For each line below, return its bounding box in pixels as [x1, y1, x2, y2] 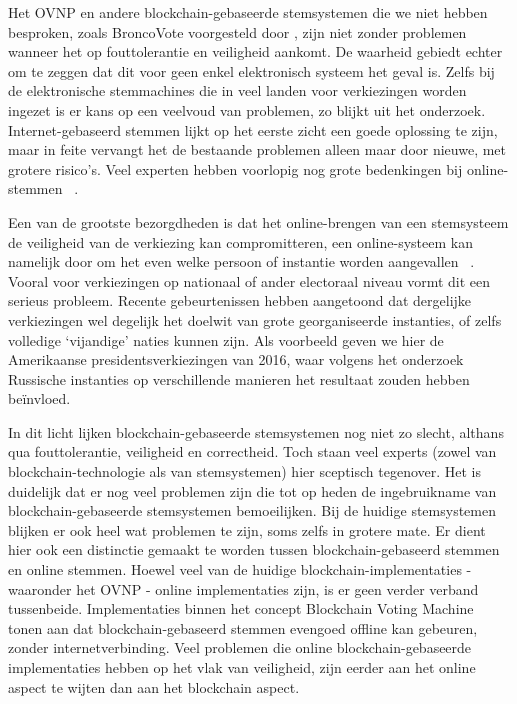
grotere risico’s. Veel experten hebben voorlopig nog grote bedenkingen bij [8, 158, 463, 179]
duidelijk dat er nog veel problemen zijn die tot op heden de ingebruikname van [8, 480, 497, 501]
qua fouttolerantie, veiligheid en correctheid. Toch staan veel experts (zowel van [8, 441, 497, 462]
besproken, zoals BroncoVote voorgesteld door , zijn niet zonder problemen [8, 21, 467, 42]
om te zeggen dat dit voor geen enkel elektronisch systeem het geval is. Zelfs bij [8, 60, 495, 81]
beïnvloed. [8, 388, 71, 409]
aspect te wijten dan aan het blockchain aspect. [8, 676, 300, 697]
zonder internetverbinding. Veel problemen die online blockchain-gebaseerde [8, 637, 472, 658]
